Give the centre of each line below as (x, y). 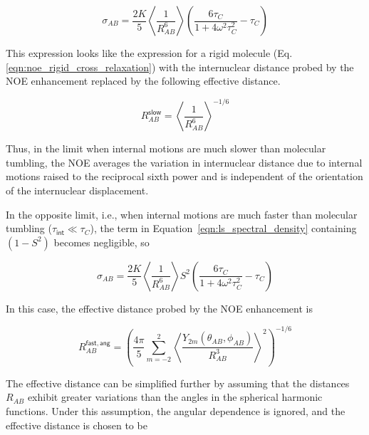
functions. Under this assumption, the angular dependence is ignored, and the (176, 411)
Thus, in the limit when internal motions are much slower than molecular (166, 148)
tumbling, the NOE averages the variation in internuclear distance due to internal (184, 162)
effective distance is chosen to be (77, 425)
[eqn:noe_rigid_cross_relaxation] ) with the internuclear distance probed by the (180, 67)
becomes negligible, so (102, 242)
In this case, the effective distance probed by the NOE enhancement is (159, 308)
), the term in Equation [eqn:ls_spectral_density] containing (223, 228)
